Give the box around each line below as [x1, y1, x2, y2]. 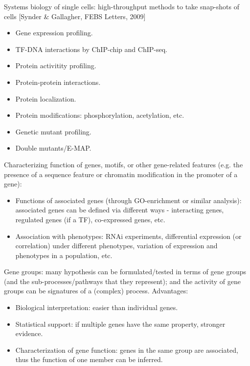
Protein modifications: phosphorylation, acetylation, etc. [15, 110, 184, 120]
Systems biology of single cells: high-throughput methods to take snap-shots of [4, 1, 239, 11]
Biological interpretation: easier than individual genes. [15, 302, 178, 313]
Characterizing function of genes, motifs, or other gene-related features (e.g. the [4, 159, 243, 169]
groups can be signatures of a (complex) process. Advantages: [4, 286, 188, 296]
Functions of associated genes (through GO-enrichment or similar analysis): [15, 195, 242, 205]
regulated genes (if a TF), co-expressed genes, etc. [15, 214, 165, 224]
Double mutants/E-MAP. [15, 143, 91, 153]
